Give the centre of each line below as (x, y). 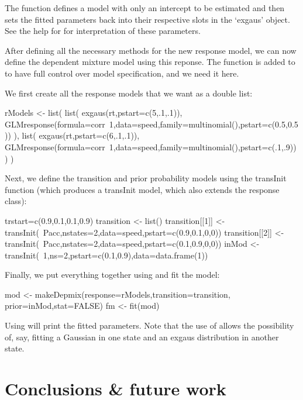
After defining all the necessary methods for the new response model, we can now (151, 50)
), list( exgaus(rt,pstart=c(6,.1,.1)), (77, 135)
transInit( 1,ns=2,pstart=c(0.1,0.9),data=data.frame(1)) (106, 255)
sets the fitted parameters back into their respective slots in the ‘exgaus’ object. (147, 19)
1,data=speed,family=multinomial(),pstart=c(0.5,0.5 (204, 124)
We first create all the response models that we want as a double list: (129, 93)
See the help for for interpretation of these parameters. (103, 31)
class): (16, 201)
